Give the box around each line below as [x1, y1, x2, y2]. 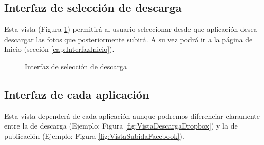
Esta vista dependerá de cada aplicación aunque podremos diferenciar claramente [4, 110, 260, 121]
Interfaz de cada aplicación [4, 86, 149, 102]
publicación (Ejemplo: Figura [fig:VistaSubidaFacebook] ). [4, 130, 184, 141]
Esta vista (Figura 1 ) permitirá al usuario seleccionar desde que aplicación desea [4, 24, 257, 34]
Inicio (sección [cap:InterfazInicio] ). [4, 44, 115, 55]
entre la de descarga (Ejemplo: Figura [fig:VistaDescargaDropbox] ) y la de [4, 120, 238, 131]
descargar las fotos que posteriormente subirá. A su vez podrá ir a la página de [4, 33, 253, 44]
